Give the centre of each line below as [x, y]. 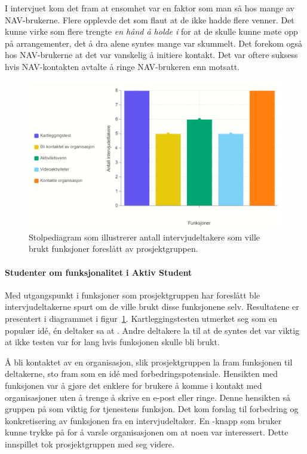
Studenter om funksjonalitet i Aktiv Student [99, 272]
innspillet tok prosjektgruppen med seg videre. [90, 444]
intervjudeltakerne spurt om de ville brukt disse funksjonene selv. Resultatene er [152, 307]
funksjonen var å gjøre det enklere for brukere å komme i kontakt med [133, 385]
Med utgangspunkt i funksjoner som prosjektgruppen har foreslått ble [133, 295]
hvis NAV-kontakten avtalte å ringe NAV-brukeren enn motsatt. [122, 66]
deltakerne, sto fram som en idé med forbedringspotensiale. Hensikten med [142, 374]
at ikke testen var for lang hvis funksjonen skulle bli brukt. [112, 342]
